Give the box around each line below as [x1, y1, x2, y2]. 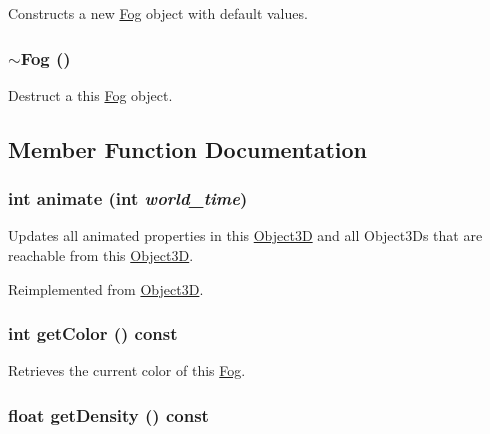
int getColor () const [8, 321, 178, 346]
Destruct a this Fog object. [8, 84, 173, 105]
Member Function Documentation [8, 133, 368, 164]
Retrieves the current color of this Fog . [8, 360, 246, 381]
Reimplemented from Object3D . [8, 278, 204, 299]
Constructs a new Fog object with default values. [8, 3, 308, 23]
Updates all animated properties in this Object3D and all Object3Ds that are [8, 225, 483, 246]
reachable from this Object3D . [8, 245, 194, 265]
